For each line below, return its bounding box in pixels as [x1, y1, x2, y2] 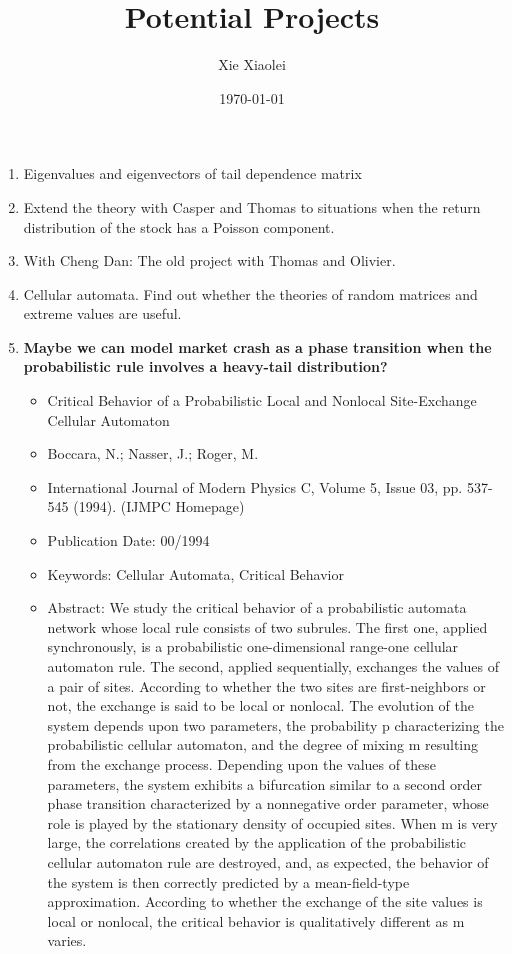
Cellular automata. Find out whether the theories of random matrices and [23, 283, 478, 304]
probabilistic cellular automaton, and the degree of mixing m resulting [47, 734, 479, 755]
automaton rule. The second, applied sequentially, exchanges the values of [47, 656, 500, 676]
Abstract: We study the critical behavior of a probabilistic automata [47, 597, 467, 618]
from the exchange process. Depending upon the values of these [47, 753, 436, 774]
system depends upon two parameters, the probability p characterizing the [47, 714, 504, 735]
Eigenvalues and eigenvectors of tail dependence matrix [23, 163, 362, 184]
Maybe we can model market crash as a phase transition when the [23, 336, 492, 357]
